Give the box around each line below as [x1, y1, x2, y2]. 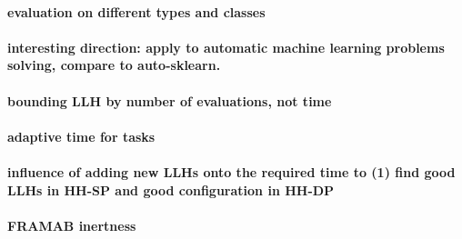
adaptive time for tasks [7, 126, 156, 145]
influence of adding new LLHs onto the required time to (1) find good [7, 162, 456, 181]
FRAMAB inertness [7, 215, 136, 234]
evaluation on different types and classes [7, 2, 266, 21]
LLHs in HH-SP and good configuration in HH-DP [7, 180, 335, 199]
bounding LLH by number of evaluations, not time [7, 91, 332, 110]
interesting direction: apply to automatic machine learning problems [7, 37, 445, 56]
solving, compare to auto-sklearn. [7, 55, 221, 75]
